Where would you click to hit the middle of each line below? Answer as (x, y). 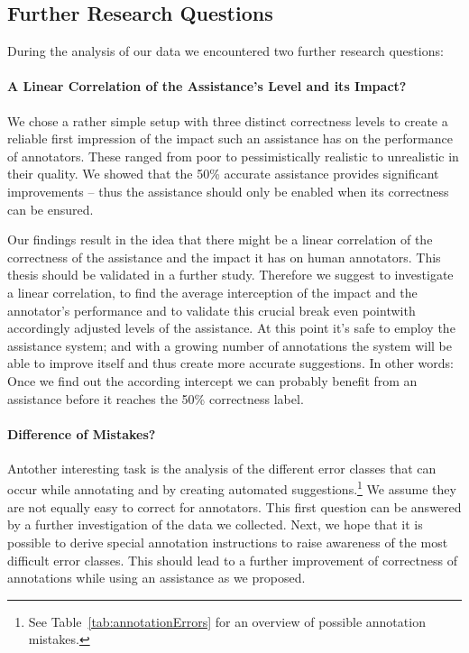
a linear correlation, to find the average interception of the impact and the (212, 292)
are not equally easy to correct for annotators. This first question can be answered (234, 506)
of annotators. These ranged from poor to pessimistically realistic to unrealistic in (233, 156)
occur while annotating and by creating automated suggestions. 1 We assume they (232, 488)
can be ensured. (51, 209)
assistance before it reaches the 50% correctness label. (156, 398)
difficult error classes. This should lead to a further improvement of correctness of (232, 560)
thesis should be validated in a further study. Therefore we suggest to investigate (230, 275)
